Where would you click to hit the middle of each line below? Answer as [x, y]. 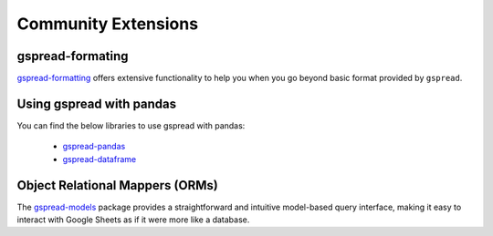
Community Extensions [108, 24]
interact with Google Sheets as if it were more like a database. [133, 220]
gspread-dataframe [100, 159]
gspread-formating [73, 56]
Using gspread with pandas [97, 103]
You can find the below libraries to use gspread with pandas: [131, 125]
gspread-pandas [94, 147]
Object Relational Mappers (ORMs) [117, 185]
